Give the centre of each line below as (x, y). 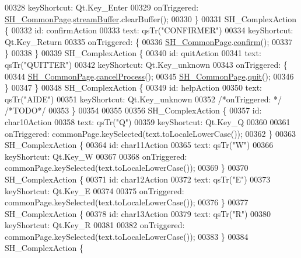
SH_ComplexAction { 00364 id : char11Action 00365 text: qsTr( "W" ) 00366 (139, 145)
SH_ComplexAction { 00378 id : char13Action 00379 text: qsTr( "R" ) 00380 (138, 213)
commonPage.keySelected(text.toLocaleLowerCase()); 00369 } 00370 (127, 168)
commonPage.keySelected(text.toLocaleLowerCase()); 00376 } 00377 (127, 202)
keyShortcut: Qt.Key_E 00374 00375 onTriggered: (94, 190)
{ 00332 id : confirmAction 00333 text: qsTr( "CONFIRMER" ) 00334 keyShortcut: (149, 30)
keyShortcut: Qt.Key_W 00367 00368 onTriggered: (96, 156)
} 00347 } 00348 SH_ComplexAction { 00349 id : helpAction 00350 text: (134, 87)
